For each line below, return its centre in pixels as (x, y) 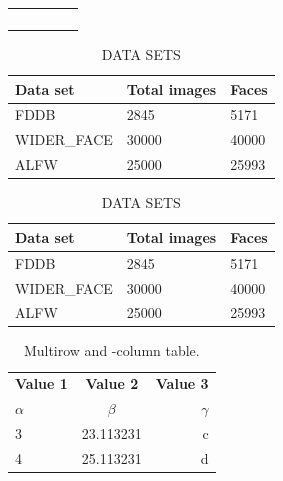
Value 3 (182, 383)
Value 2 (112, 383)
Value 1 (41, 383)
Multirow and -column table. (111, 350)
